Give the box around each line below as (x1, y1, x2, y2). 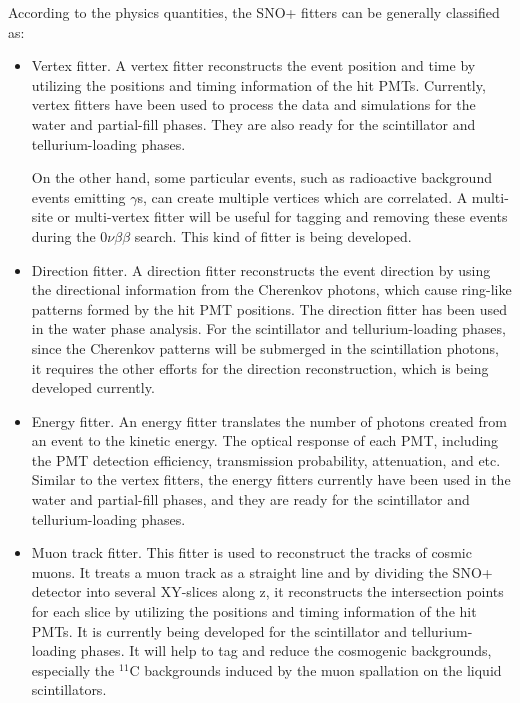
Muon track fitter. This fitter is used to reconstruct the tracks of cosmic (31, 542, 472, 563)
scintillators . (31, 679, 107, 700)
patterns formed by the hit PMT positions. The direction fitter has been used (31, 298, 507, 319)
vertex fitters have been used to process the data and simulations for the (31, 94, 476, 115)
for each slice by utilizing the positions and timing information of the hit (31, 601, 477, 622)
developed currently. (31, 377, 155, 398)
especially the (31, 659, 115, 680)
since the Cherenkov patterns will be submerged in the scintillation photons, (31, 337, 499, 358)
